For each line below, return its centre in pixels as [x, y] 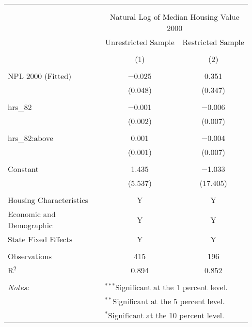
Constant [23, 169]
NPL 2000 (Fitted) [40, 76]
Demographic [30, 225]
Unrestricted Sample [140, 42]
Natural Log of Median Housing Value [174, 17]
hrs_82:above [31, 138]
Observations [30, 256]
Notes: [19, 287]
